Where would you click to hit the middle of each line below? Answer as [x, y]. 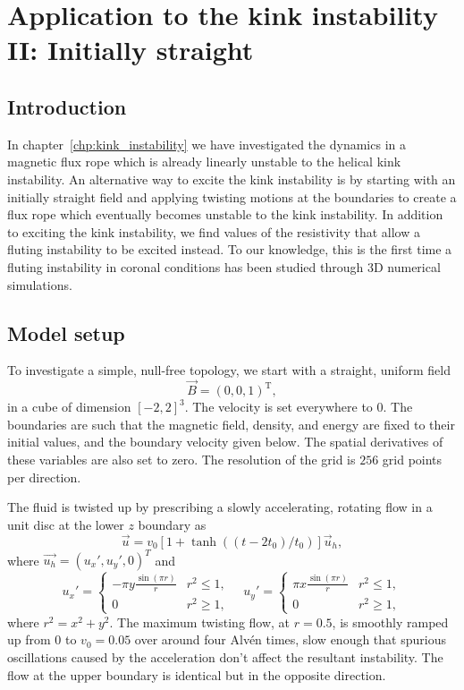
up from [29, 639]
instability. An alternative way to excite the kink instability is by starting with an [232, 179]
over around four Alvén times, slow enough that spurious [290, 639]
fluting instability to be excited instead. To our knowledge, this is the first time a [230, 249]
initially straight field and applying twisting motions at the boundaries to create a [232, 196]
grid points [412, 459]
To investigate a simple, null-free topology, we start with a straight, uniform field [229, 370]
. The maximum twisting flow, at [200, 622]
